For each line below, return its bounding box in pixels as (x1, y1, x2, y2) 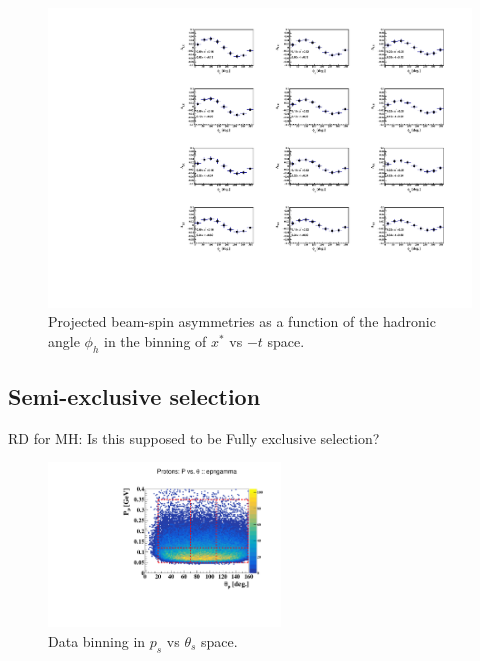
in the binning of (104, 330, 207, 351)
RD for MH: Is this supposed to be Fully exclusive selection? (8, 427, 380, 448)
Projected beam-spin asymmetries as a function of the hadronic (48, 311, 436, 332)
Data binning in (48, 630, 146, 651)
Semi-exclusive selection (8, 381, 261, 412)
